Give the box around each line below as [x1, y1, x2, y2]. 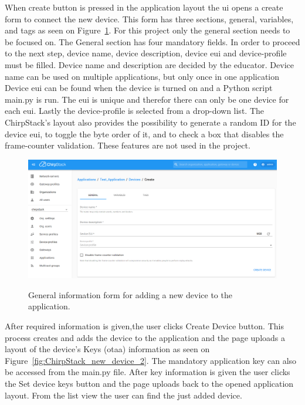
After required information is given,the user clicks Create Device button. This [5, 319, 284, 332]
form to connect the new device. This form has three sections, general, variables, [5, 12, 294, 25]
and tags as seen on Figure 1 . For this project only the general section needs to [5, 24, 290, 36]
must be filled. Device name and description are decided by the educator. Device [5, 58, 294, 70]
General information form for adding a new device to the [28, 288, 232, 301]
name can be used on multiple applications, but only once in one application [5, 70, 280, 82]
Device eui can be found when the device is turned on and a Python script [5, 82, 273, 94]
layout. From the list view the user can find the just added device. [5, 389, 242, 401]
